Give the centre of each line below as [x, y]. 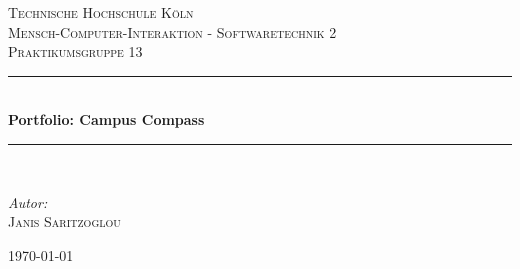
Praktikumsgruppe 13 [75, 51]
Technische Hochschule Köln [101, 12]
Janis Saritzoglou [64, 221]
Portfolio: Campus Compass [106, 119]
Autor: [28, 201]
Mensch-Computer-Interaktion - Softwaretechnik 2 [172, 31]
